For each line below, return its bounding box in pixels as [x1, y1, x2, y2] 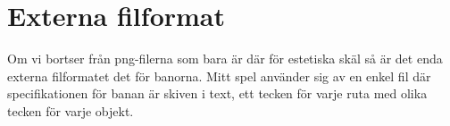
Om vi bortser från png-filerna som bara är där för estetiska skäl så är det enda [7, 49, 443, 68]
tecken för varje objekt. [7, 101, 134, 120]
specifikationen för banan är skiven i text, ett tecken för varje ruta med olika [7, 84, 428, 103]
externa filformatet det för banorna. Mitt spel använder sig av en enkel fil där [7, 66, 431, 85]
